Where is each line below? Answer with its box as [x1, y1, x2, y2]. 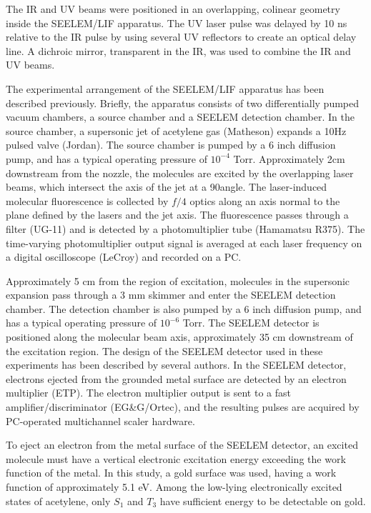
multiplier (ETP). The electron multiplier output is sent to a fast [6, 385, 291, 400]
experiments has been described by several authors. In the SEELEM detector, [6, 357, 347, 372]
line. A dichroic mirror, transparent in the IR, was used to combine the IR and [6, 43, 351, 58]
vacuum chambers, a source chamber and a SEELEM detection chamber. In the [6, 109, 355, 124]
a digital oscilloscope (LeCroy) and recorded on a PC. [6, 249, 242, 264]
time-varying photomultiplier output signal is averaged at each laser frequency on [6, 235, 362, 250]
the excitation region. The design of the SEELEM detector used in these [6, 343, 323, 358]
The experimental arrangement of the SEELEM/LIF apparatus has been [6, 81, 325, 96]
